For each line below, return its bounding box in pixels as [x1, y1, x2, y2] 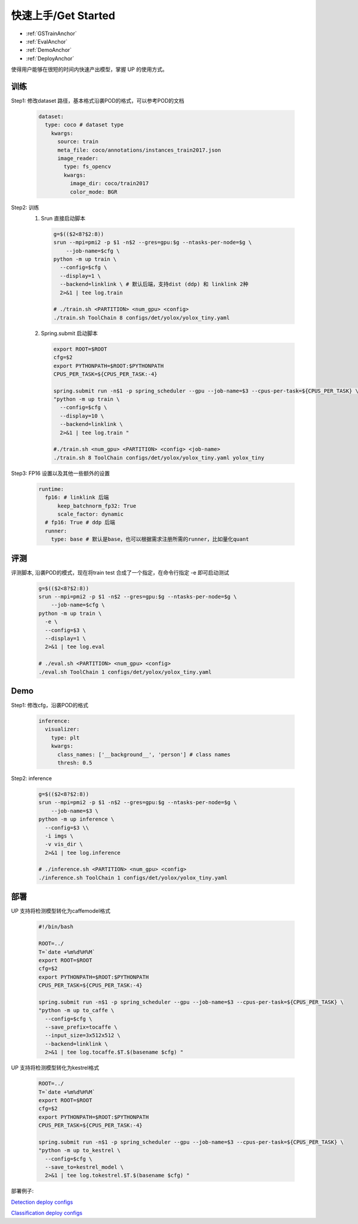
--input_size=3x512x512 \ [45, 1032, 121, 1039]
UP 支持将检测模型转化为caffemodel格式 [11, 907, 110, 915]
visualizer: [45, 726, 80, 733]
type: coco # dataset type [45, 121, 124, 128]
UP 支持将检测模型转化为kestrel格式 [11, 1064, 100, 1072]
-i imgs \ [45, 832, 74, 839]
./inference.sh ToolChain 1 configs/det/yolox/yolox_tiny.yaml [38, 874, 228, 881]
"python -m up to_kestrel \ [38, 1147, 121, 1154]
